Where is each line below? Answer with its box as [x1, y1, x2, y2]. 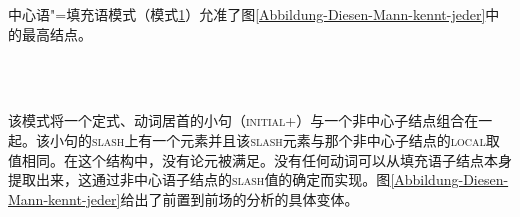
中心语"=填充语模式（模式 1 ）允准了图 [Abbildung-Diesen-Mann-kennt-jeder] [8, 4, 486, 24]
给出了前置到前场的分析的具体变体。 [120, 188, 359, 209]
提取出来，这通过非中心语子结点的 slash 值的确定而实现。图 [8, 169, 391, 190]
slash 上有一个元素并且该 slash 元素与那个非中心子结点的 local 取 [92, 129, 500, 150]
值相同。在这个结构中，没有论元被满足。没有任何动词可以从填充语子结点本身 [8, 149, 512, 170]
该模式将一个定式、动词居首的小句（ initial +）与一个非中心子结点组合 [8, 110, 465, 131]
